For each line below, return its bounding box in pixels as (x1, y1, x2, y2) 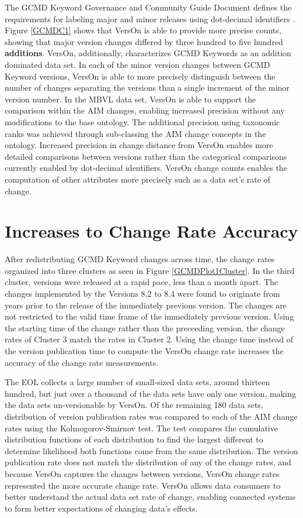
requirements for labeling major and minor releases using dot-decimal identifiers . (5, 12, 295, 25)
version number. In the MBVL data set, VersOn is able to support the (5, 92, 256, 105)
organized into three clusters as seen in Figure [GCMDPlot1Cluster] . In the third (5, 264, 295, 276)
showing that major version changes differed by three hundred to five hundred (5, 35, 283, 47)
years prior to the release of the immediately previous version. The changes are (5, 299, 287, 311)
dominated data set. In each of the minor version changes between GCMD (5, 58, 270, 70)
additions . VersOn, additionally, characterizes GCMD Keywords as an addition (5, 47, 291, 59)
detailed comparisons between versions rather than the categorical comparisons (5, 150, 287, 162)
